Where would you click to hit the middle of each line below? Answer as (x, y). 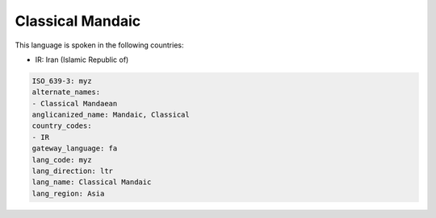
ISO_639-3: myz (62, 81)
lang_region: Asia (68, 193)
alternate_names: (66, 92)
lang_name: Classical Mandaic (92, 182)
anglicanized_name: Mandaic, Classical (111, 115)
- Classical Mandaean (75, 103)
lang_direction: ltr (72, 171)
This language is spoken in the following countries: (99, 45)
